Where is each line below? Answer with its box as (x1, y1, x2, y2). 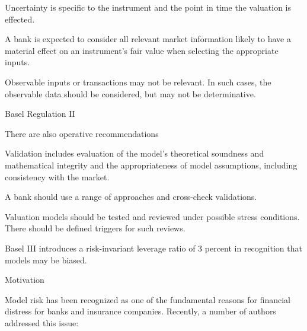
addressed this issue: (5, 316, 79, 329)
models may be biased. (5, 253, 87, 266)
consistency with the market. (5, 170, 110, 183)
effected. (5, 12, 35, 25)
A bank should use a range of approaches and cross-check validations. (5, 190, 257, 203)
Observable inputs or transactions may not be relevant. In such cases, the (5, 75, 271, 88)
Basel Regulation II (5, 107, 75, 120)
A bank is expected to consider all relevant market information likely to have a (5, 33, 291, 45)
